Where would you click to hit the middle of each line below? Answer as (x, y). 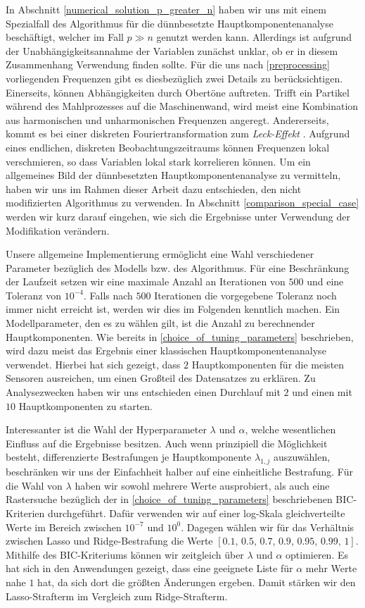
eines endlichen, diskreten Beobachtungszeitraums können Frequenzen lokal (168, 147)
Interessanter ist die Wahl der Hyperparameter (106, 429)
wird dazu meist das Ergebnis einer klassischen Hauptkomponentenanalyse (166, 350)
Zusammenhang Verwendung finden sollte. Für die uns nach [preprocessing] (168, 64)
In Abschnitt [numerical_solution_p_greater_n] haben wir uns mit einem (166, 9)
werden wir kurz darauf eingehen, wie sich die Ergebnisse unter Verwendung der (178, 216)
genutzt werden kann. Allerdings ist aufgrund (254, 37)
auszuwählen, (302, 457)
